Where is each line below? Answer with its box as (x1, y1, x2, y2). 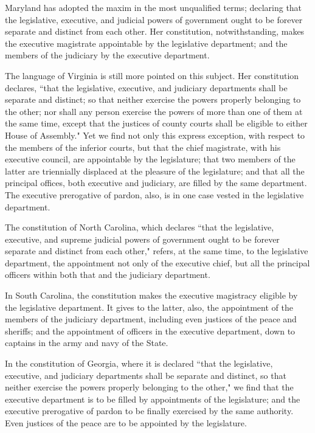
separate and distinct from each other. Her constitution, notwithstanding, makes (5, 25, 305, 38)
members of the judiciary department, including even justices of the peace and (5, 313, 297, 325)
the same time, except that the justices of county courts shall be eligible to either (5, 117, 308, 130)
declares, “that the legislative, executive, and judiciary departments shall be (5, 81, 288, 94)
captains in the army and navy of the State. (5, 336, 168, 349)
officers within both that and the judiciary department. (5, 268, 210, 281)
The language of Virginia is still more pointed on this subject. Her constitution (5, 69, 299, 81)
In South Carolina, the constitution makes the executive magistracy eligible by (5, 289, 298, 302)
